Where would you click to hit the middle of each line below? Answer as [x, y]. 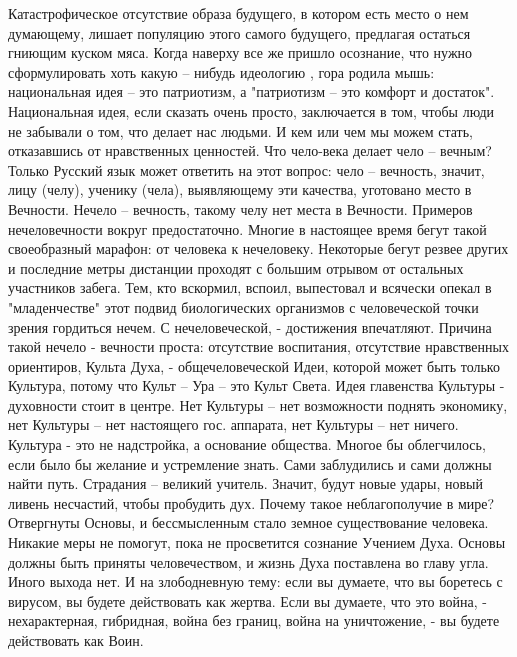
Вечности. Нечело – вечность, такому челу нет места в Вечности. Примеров [240, 208]
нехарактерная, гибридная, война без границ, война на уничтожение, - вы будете [254, 620]
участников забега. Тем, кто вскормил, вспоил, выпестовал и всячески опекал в [250, 287]
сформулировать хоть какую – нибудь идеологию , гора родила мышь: [221, 71]
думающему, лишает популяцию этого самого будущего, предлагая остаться [239, 32]
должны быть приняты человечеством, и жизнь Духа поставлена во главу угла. [248, 561]
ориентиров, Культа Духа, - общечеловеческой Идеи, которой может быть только [254, 365]
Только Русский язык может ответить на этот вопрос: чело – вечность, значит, [246, 169]
